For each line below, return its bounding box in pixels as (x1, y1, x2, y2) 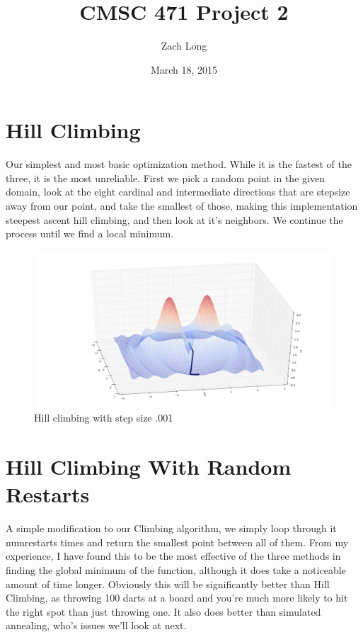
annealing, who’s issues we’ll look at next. (6, 618, 187, 633)
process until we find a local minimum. (6, 226, 174, 241)
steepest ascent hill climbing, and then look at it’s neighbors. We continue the (6, 212, 343, 227)
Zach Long (161, 38, 207, 53)
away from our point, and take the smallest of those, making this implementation (6, 198, 358, 213)
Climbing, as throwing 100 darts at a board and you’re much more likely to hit (6, 590, 348, 605)
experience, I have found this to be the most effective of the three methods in (6, 548, 341, 563)
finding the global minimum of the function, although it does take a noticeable (6, 563, 346, 577)
